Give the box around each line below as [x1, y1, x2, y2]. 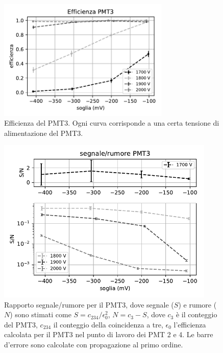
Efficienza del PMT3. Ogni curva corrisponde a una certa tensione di [4, 117, 219, 128]
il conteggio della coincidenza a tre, [53, 319, 163, 330]
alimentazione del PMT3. [4, 127, 83, 138]
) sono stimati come [10, 309, 71, 320]
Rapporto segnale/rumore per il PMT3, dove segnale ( [4, 299, 174, 310]
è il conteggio [176, 309, 217, 320]
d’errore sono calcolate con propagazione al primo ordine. [4, 339, 183, 349]
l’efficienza [174, 319, 206, 330]
